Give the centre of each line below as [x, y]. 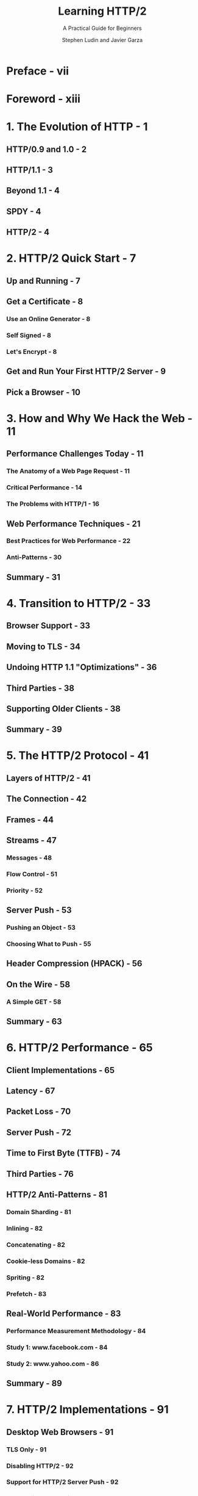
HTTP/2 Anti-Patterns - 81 [57, 1195]
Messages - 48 [29, 857]
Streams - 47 [31, 840]
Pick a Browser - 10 [44, 392]
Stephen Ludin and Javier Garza [102, 40]
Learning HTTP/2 [102, 11]
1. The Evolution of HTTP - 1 [77, 127]
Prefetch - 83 [27, 1293]
